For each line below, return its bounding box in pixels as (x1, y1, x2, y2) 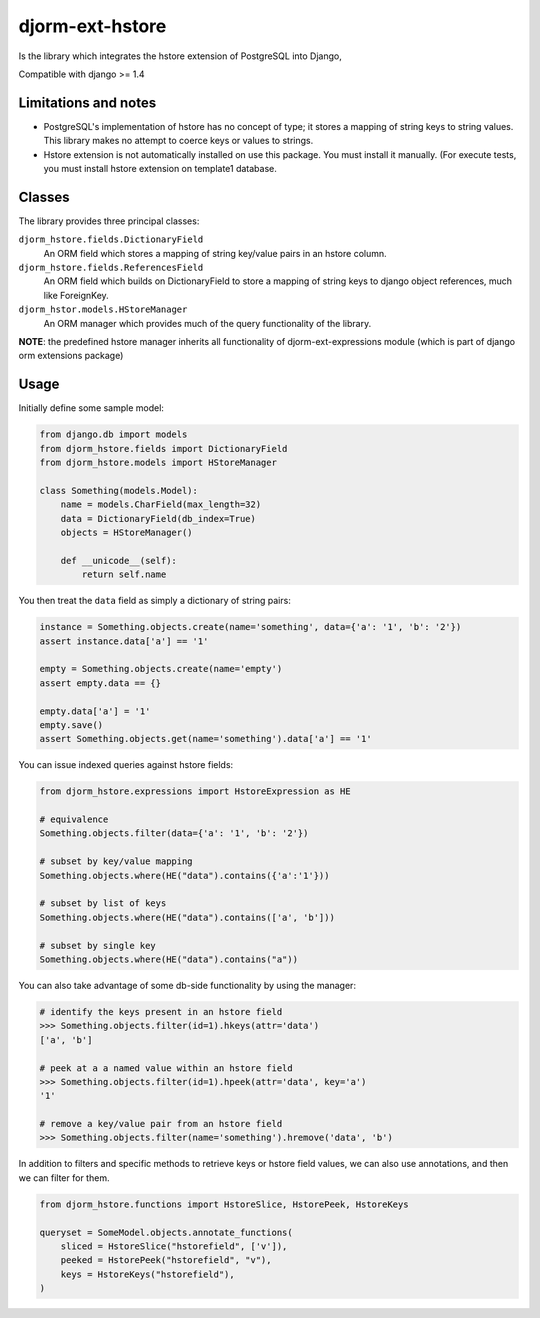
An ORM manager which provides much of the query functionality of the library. (43, 317, 372, 329)
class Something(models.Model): (39, 485, 199, 496)
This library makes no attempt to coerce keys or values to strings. (43, 135, 314, 147)
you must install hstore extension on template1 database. (43, 163, 277, 175)
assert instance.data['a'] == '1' (39, 635, 209, 647)
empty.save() (39, 719, 104, 730)
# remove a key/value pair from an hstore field (39, 1118, 283, 1130)
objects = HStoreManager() (60, 527, 194, 539)
